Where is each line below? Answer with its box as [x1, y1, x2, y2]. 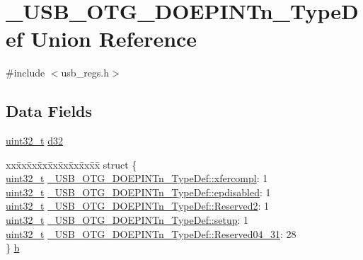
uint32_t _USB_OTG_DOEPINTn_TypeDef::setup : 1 [6, 213, 249, 227]
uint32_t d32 [6, 133, 63, 148]
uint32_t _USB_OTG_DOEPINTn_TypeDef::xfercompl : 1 [6, 171, 268, 186]
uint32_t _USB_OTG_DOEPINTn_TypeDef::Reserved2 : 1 [6, 198, 270, 213]
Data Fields [6, 100, 93, 122]
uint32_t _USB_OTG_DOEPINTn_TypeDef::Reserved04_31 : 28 [6, 226, 296, 241]
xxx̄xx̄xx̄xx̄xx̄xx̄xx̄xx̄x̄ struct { [6, 157, 137, 171]
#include [6, 65, 45, 80]
